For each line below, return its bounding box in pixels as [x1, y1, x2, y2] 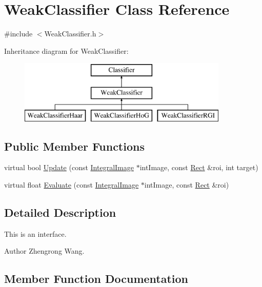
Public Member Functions [4, 138, 145, 154]
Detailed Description [4, 204, 116, 220]
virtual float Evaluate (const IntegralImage [4, 179, 139, 190]
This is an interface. [4, 228, 67, 239]
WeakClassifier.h [44, 28, 96, 39]
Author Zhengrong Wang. [4, 245, 85, 256]
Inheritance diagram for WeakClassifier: [4, 45, 129, 56]
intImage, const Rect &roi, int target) [139, 162, 258, 173]
